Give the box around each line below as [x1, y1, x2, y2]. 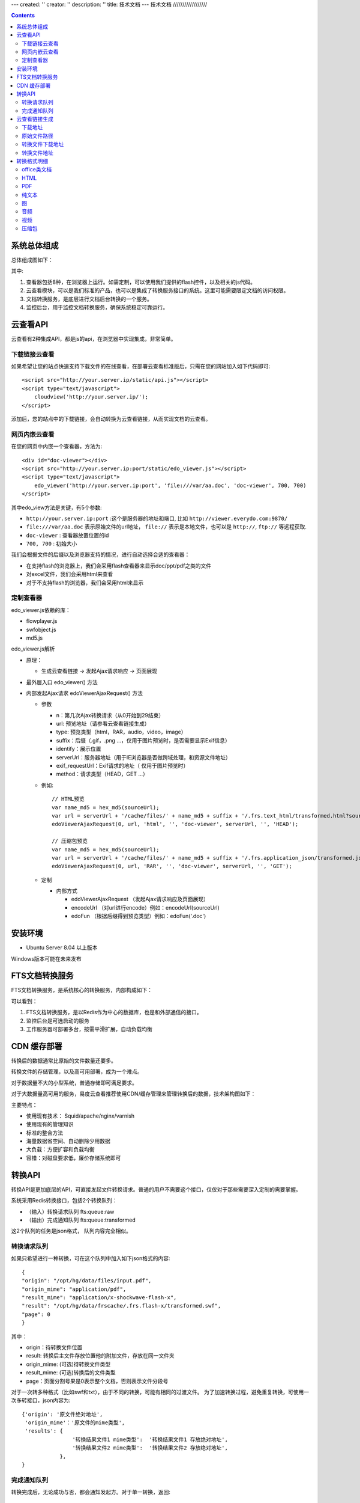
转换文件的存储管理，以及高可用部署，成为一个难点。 [11, 1068, 143, 1076]
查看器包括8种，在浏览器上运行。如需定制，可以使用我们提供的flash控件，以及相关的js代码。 [26, 278, 256, 286]
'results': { [25, 1428, 63, 1434]
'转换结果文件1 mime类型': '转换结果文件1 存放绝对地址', [72, 1436, 228, 1443]
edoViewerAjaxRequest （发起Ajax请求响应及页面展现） [71, 896, 209, 903]
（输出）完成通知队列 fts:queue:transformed [26, 1216, 136, 1223]
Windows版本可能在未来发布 [11, 955, 82, 962]
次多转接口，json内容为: [11, 1397, 71, 1404]
